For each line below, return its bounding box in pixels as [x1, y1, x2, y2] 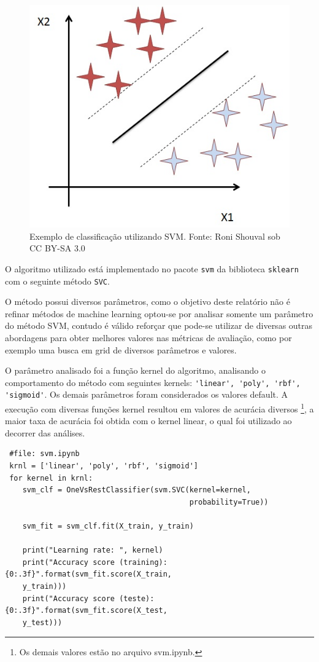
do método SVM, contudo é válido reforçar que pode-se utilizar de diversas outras [5, 319, 313, 332]
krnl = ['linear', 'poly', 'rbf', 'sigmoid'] [9, 462, 198, 471]
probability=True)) [189, 497, 269, 506]
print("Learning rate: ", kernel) [22, 546, 163, 555]
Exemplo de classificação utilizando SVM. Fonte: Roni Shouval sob [29, 229, 280, 242]
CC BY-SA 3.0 [29, 242, 85, 254]
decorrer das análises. [5, 426, 85, 439]
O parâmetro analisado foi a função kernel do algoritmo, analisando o [5, 364, 266, 377]
